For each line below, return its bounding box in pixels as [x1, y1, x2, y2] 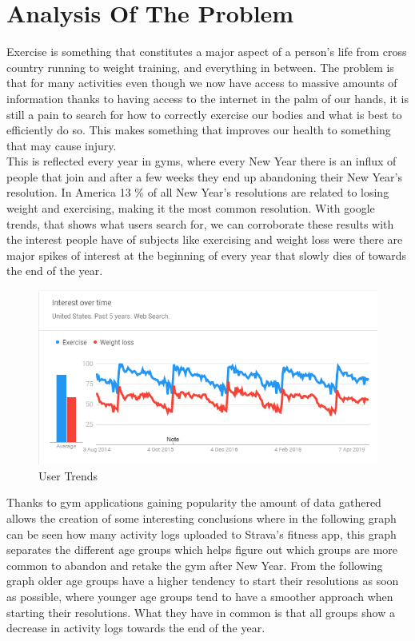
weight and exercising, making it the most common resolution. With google [6, 200, 375, 217]
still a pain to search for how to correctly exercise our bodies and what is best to [6, 106, 402, 122]
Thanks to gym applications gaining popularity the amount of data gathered [6, 494, 381, 511]
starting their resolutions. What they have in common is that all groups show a [6, 603, 395, 620]
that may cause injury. [6, 137, 117, 153]
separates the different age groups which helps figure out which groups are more [6, 541, 398, 558]
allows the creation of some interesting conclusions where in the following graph [6, 509, 397, 526]
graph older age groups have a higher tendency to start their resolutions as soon [6, 572, 399, 589]
